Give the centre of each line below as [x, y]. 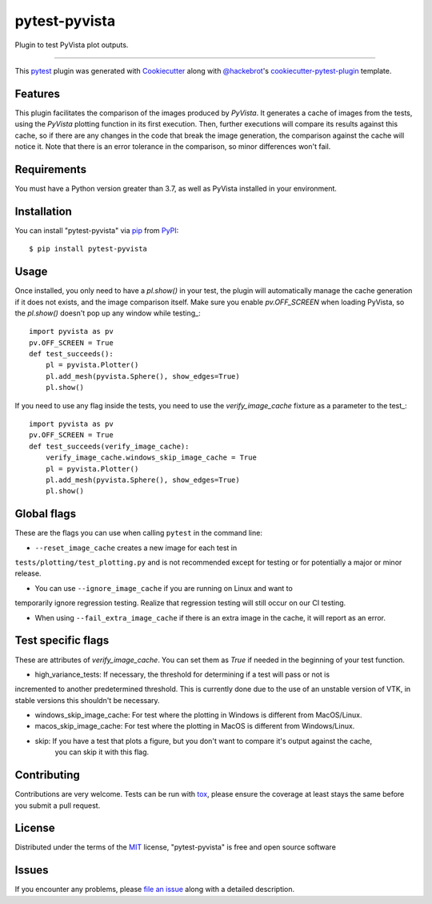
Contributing [47, 775]
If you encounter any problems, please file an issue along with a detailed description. [155, 890]
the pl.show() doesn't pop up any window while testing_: [108, 313]
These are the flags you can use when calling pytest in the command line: [139, 533]
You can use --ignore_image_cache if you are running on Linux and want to [164, 588]
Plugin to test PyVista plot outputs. [72, 45]
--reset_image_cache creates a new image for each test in [136, 548]
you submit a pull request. [58, 806]
